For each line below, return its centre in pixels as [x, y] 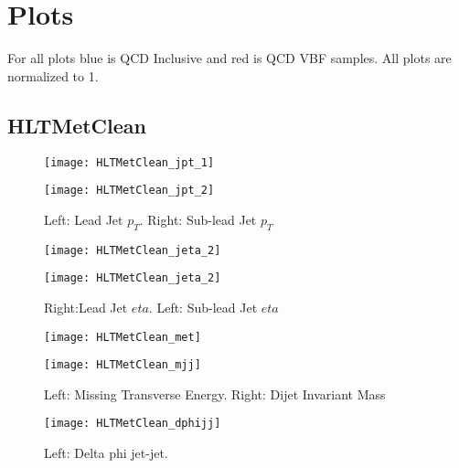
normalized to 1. [53, 75]
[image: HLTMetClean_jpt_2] [129, 191]
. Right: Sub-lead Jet [198, 219]
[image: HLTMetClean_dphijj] [133, 424]
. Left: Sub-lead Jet [203, 307]
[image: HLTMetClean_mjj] [123, 365]
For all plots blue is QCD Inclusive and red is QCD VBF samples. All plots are [229, 58]
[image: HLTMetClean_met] [123, 337]
